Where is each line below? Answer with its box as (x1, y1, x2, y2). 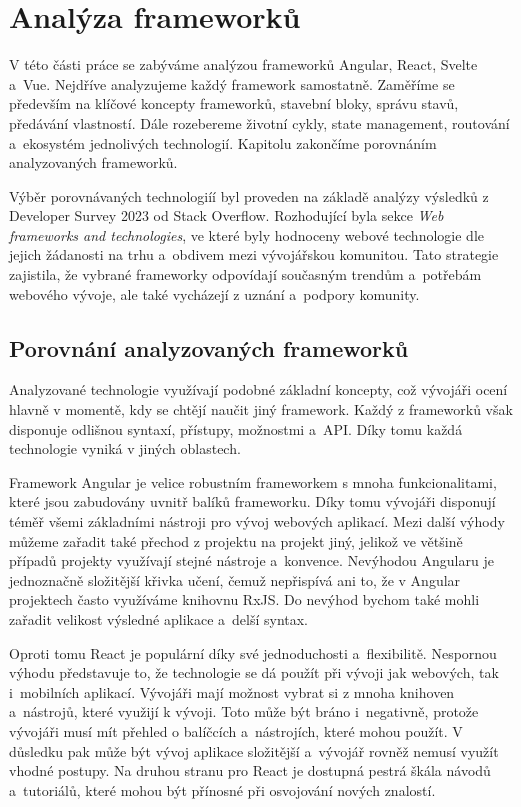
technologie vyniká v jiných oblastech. (9, 438, 241, 459)
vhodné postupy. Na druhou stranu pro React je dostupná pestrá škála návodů (9, 760, 491, 781)
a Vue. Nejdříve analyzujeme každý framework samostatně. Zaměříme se (9, 73, 455, 94)
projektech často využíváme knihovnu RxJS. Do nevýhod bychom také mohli (9, 589, 480, 610)
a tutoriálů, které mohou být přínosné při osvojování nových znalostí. (9, 779, 436, 800)
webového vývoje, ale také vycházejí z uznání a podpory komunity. (9, 283, 420, 304)
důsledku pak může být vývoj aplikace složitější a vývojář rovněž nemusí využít (9, 740, 499, 761)
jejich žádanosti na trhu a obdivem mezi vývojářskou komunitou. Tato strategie (9, 244, 499, 265)
